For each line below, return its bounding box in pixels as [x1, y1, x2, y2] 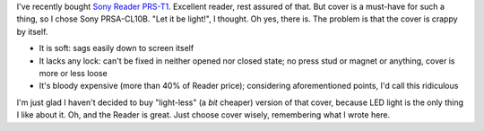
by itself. [16, 26, 48, 37]
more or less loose [39, 67, 108, 78]
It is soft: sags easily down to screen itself [39, 43, 194, 54]
